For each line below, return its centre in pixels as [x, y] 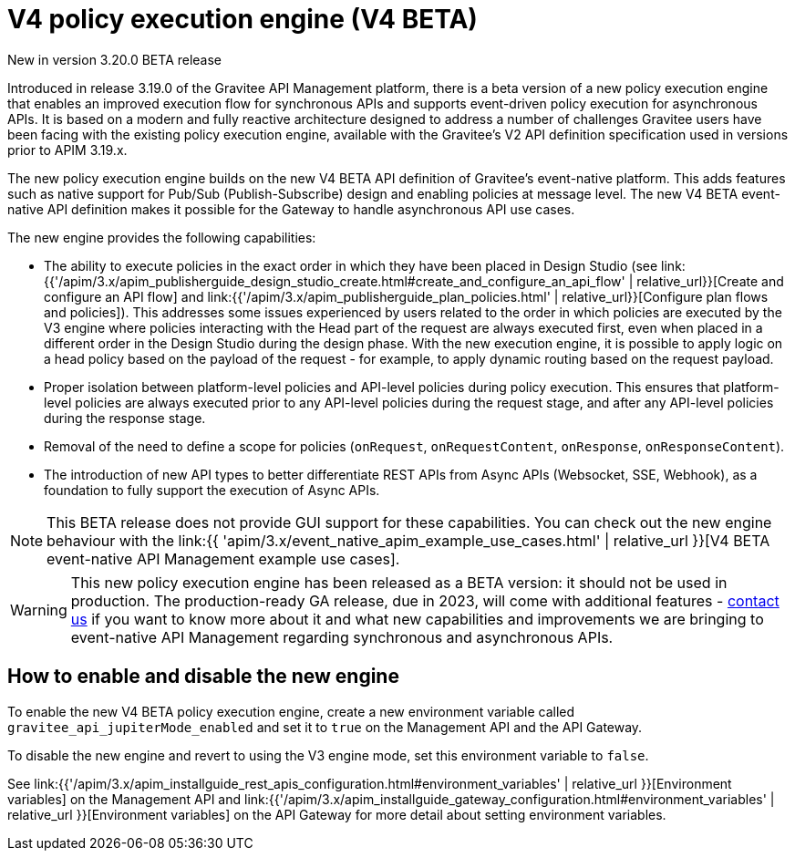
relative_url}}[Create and [710, 281]
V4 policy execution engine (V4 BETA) [243, 19]
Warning [39, 610]
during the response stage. [125, 418]
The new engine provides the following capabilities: [162, 237]
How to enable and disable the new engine [203, 677]
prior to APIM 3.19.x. [67, 150]
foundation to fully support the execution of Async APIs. [212, 490]
